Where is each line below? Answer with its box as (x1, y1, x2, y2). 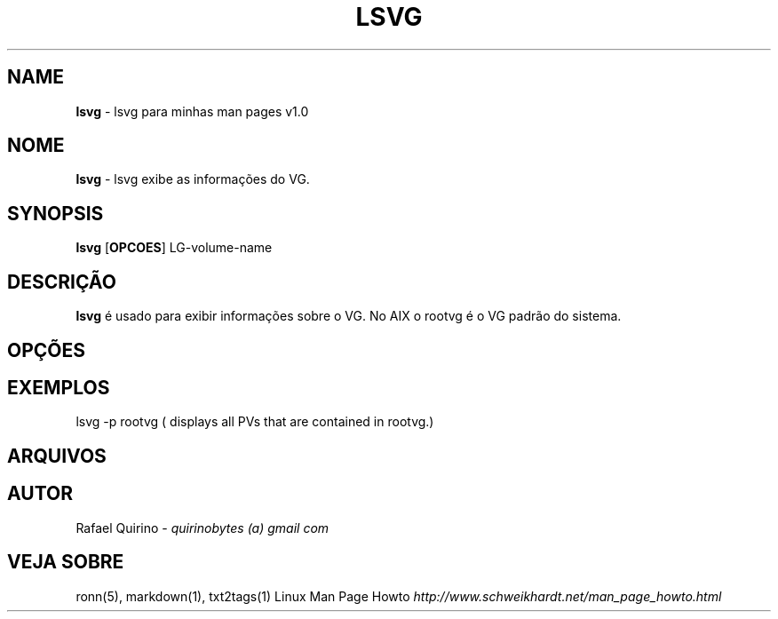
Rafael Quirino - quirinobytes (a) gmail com (75, 520, 329, 536)
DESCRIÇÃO (7, 270, 116, 293)
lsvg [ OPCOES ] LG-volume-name (75, 240, 273, 256)
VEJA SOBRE (7, 551, 124, 574)
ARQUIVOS (7, 444, 107, 467)
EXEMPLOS (7, 376, 110, 399)
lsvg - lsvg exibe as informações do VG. (75, 171, 310, 187)
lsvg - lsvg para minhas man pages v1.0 (75, 103, 309, 119)
